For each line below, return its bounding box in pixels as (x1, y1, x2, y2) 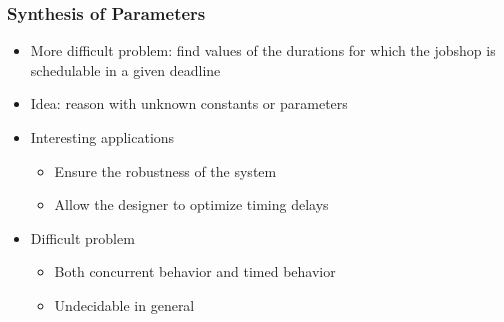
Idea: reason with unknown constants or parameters (30, 93, 348, 114)
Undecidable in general (54, 294, 195, 315)
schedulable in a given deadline (30, 59, 221, 80)
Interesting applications (30, 127, 175, 147)
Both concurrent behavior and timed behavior (54, 261, 336, 282)
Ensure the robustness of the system (54, 160, 277, 181)
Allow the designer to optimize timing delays (54, 194, 329, 215)
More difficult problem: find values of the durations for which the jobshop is (30, 40, 496, 61)
